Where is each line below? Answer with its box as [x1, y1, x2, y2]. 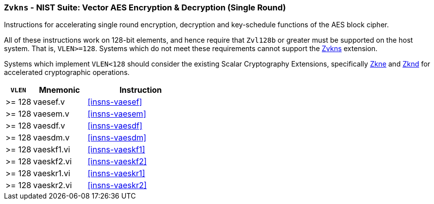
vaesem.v [33, 109, 70, 119]
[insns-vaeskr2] [87, 180, 147, 191]
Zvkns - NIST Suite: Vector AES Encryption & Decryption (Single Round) [4, 2, 286, 12]
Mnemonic [39, 85, 80, 95]
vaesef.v [33, 97, 65, 107]
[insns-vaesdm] [87, 133, 146, 143]
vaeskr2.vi [33, 180, 72, 191]
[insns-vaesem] [87, 109, 146, 119]
